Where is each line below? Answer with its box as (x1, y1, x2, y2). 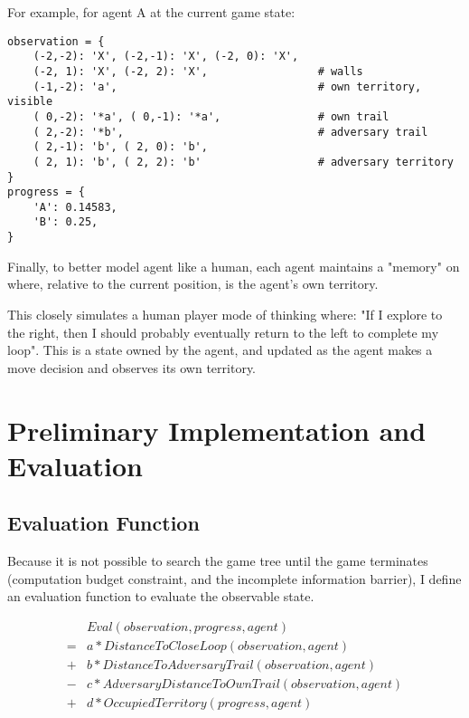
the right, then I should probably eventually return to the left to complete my (7, 322, 439, 341)
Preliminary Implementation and (7, 411, 427, 448)
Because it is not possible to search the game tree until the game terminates (7, 551, 428, 570)
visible (7, 95, 53, 109)
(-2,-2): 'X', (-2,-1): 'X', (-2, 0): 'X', (33, 50, 299, 63)
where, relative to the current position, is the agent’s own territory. (7, 274, 379, 293)
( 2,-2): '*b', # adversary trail (33, 125, 428, 139)
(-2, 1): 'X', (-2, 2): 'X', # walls (33, 64, 363, 78)
